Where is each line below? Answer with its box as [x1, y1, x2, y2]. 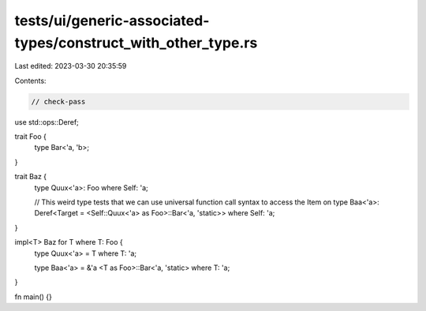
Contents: [14, 76, 47, 85]
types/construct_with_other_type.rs [14, 34, 258, 51]
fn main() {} [14, 292, 53, 302]
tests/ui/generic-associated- [14, 12, 210, 29]
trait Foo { [14, 132, 47, 141]
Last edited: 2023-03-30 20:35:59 [14, 62, 127, 71]
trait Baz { [14, 172, 47, 182]
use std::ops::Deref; [14, 117, 79, 126]
